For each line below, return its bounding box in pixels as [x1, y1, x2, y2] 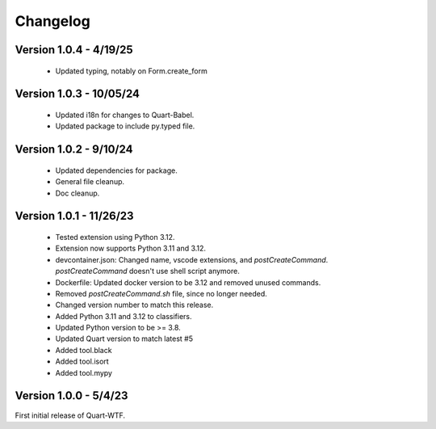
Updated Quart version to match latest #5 [55, 334, 194, 343]
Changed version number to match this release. [55, 300, 214, 310]
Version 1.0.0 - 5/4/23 [15, 389, 128, 403]
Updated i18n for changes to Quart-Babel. [55, 110, 195, 120]
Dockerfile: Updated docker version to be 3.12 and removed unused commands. [55, 277, 321, 287]
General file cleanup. [55, 177, 125, 187]
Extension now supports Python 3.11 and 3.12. [55, 243, 206, 254]
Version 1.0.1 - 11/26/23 [15, 209, 134, 223]
